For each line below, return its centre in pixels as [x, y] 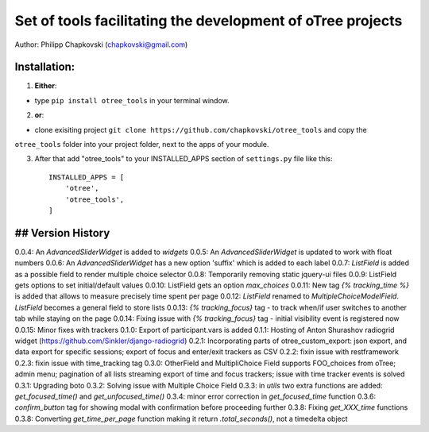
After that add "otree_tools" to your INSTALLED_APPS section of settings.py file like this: [184, 159]
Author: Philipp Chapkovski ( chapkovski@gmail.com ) [101, 44]
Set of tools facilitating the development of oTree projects [209, 21]
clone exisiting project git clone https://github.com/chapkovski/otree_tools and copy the [201, 129]
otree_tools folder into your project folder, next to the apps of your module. [142, 145]
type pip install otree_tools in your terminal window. [132, 100]
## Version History [62, 233]
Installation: [45, 67]
